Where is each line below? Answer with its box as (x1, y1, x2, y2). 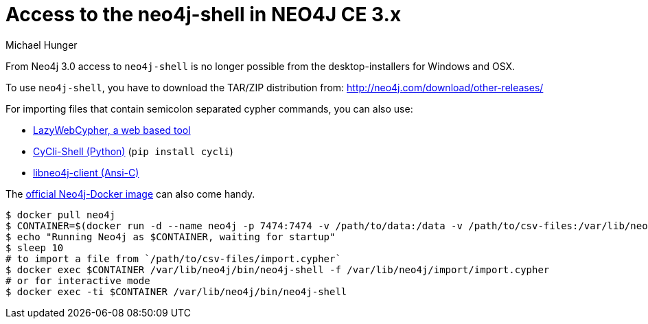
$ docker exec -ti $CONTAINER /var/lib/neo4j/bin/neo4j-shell (5, 286, 347, 297)
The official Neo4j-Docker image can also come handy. (5, 187, 255, 200)
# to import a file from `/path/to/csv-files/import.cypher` (5, 253, 341, 264)
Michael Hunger (5, 38, 78, 51)
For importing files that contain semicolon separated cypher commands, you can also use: (5, 102, 413, 115)
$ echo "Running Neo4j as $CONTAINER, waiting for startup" (5, 231, 336, 242)
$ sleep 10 (5, 242, 64, 253)
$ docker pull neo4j (5, 209, 116, 220)
